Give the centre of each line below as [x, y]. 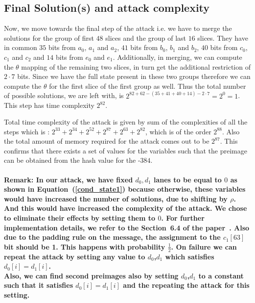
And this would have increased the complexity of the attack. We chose [126, 208]
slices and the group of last [146, 38]
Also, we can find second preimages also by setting [91, 275]
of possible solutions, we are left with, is [64, 95]
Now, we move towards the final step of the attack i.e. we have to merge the [118, 28]
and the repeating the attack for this [186, 285]
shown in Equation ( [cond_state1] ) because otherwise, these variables [125, 189]
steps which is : [27, 131]
